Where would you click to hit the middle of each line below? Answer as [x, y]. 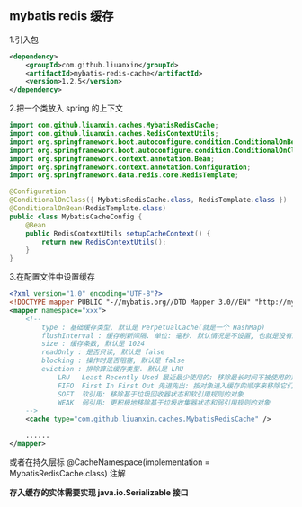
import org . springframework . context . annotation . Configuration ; [130, 167]
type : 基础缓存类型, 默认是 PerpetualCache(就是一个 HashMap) [154, 327]
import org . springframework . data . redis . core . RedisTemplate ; [124, 175]
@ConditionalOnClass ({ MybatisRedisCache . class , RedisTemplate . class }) [148, 200]
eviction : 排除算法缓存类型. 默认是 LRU [113, 369]
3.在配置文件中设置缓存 [53, 277]
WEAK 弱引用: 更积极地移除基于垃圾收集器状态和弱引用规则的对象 [164, 403]
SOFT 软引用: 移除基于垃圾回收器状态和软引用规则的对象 [151, 394]
